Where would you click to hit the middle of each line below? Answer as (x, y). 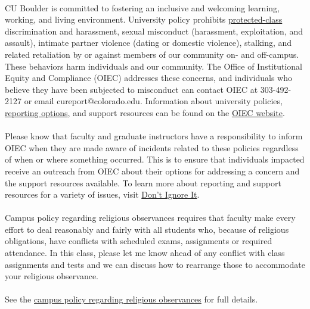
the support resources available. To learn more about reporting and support (143, 182)
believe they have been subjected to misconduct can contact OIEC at (131, 89)
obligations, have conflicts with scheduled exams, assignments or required (139, 241)
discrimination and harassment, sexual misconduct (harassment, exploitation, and (154, 31)
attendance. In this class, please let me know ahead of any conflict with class (145, 253)
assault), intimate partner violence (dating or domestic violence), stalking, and (148, 43)
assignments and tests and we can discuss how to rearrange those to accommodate (155, 264)
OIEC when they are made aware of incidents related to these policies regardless (152, 147)
